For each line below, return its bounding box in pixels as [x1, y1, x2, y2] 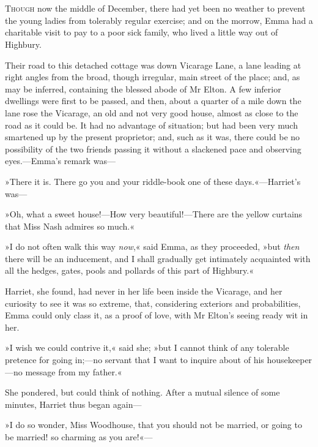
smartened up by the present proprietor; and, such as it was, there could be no [5, 130, 300, 143]
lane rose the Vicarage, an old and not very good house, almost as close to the [5, 106, 298, 119]
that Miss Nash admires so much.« [5, 219, 135, 232]
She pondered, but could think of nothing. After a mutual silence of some [5, 386, 280, 399]
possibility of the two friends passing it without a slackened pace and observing [5, 142, 301, 155]
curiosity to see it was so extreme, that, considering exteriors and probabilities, [5, 296, 301, 309]
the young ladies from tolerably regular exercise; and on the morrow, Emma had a [5, 13, 313, 26]
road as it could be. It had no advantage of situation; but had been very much [5, 118, 298, 131]
